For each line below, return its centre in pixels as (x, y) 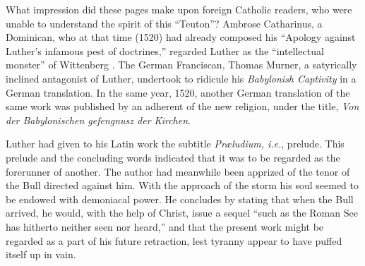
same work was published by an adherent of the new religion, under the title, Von (182, 106)
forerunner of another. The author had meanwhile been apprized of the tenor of (178, 171)
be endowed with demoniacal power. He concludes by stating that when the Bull (180, 199)
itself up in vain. (41, 254)
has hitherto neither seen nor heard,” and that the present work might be (165, 226)
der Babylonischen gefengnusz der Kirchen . (98, 120)
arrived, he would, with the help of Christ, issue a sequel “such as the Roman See (182, 213)
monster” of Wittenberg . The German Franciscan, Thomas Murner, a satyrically (181, 65)
